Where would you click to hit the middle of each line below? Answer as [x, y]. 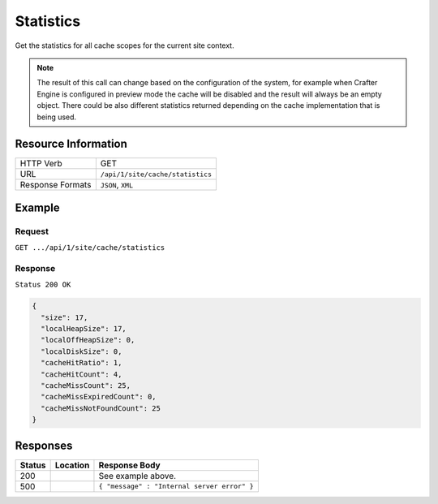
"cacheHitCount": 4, [82, 374]
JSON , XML [117, 185]
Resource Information [71, 144]
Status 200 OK [43, 285]
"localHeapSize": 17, [84, 329]
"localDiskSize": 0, [82, 351]
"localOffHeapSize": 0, [88, 340]
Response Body [130, 465]
